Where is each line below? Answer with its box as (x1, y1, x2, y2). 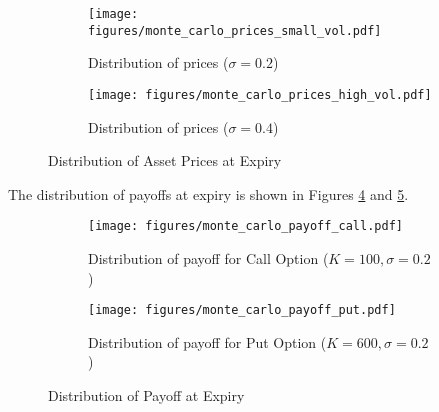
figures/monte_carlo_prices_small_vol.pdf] (88, 23, 382, 38)
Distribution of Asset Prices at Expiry (48, 150, 282, 171)
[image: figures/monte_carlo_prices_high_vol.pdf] (88, 87, 432, 102)
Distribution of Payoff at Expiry (48, 385, 245, 406)
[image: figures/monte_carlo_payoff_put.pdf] (88, 303, 396, 318)
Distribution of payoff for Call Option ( (88, 248, 329, 268)
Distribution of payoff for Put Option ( (88, 331, 327, 352)
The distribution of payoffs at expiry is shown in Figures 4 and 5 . (8, 183, 409, 204)
